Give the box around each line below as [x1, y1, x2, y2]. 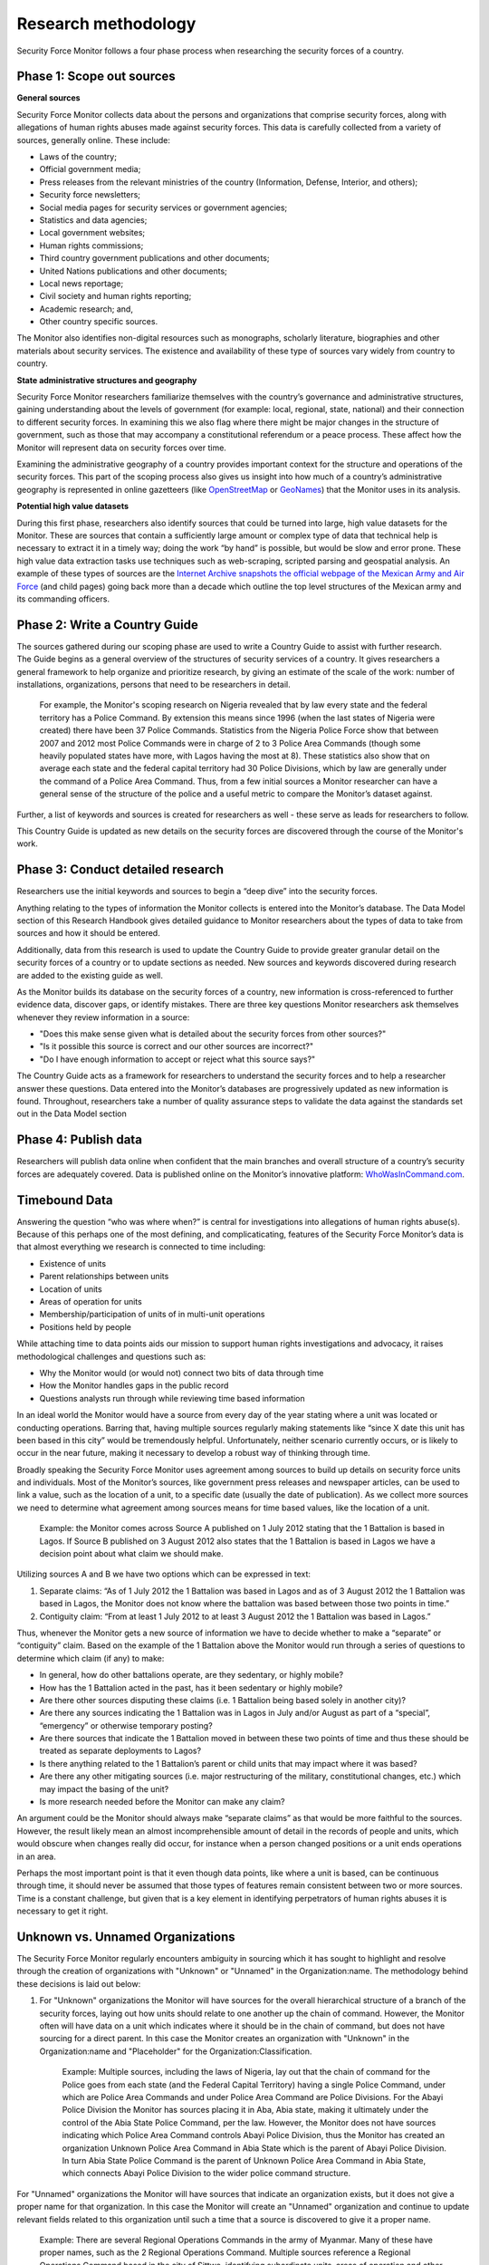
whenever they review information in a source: [16, 1011, 190, 1023]
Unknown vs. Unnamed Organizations [16, 1929, 235, 1944]
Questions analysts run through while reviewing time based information [39, 1393, 305, 1403]
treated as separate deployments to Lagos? [39, 1745, 202, 1757]
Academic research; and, [39, 304, 133, 314]
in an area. [16, 1851, 56, 1862]
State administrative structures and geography [16, 374, 197, 385]
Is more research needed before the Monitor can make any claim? [39, 1797, 285, 1807]
